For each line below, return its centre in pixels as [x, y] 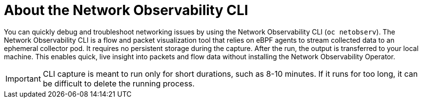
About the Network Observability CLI [126, 10]
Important [23, 78]
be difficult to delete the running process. [119, 83]
